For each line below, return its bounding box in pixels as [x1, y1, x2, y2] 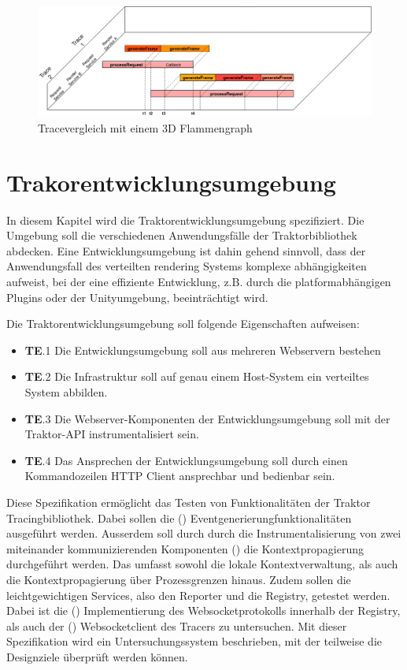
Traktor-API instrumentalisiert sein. [24, 426, 199, 442]
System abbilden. [24, 384, 108, 400]
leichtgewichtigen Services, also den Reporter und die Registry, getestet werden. [6, 586, 390, 603]
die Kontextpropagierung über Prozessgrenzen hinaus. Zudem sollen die [6, 571, 351, 587]
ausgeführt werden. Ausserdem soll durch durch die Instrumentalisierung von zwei [6, 525, 401, 542]
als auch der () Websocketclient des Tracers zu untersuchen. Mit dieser [6, 617, 347, 634]
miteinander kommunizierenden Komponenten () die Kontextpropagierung [6, 540, 364, 556]
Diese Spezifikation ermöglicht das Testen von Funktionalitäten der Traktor [6, 493, 371, 510]
